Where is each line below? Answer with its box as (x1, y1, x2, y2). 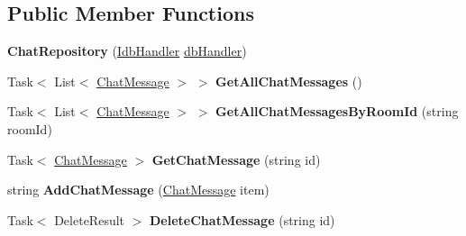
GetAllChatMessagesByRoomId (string (215, 102, 459, 121)
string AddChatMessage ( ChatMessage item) (7, 180, 270, 199)
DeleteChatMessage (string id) (150, 210, 335, 229)
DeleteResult (54, 210, 125, 229)
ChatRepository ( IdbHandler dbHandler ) (7, 41, 247, 60)
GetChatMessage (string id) (151, 150, 321, 168)
